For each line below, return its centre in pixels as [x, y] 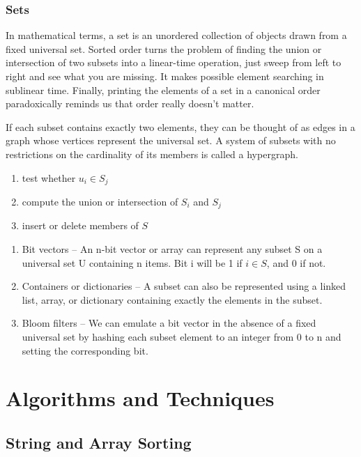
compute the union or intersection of [100, 202]
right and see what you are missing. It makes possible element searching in [165, 76]
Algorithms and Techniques [140, 398]
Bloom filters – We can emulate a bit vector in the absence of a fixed [169, 323]
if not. [313, 262]
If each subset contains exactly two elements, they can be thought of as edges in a [180, 126]
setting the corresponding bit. [85, 350]
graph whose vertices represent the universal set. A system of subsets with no [171, 140]
